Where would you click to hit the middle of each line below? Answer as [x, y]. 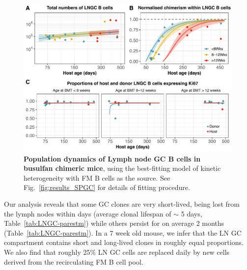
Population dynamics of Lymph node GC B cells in [112, 158]
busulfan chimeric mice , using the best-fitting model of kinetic [122, 168]
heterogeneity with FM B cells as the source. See [97, 177]
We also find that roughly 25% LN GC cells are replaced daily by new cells [117, 252]
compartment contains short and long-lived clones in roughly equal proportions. [124, 242]
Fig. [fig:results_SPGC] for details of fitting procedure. [107, 187]
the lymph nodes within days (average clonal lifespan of [88, 213]
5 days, [192, 213]
